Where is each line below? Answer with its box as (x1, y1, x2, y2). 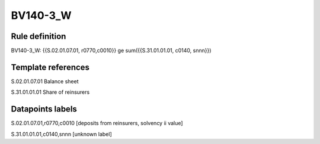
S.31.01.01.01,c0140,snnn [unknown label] (11, 130, 112, 138)
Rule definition (11, 31, 66, 41)
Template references (11, 62, 90, 72)
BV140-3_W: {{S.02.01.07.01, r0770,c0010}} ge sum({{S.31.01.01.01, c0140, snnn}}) (11, 47, 212, 54)
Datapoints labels (11, 104, 77, 114)
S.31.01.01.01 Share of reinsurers (11, 89, 90, 96)
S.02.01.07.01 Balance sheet (11, 77, 79, 85)
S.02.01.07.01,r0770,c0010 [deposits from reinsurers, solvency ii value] (11, 120, 183, 127)
